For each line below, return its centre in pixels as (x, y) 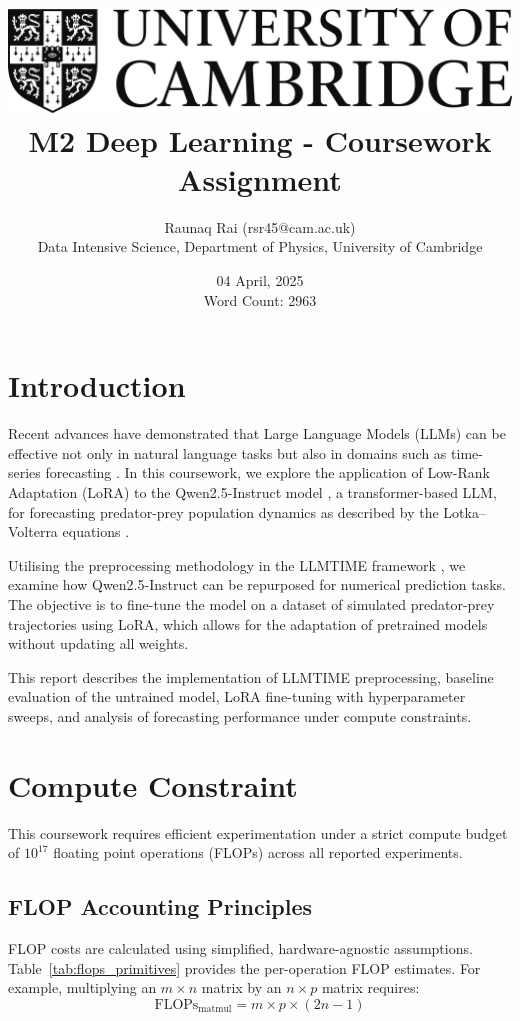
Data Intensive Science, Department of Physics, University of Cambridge (260, 246)
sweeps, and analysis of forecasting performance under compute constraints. (240, 715)
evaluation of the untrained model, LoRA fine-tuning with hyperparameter (237, 696)
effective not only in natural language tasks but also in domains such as (227, 452)
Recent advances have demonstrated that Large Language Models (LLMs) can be (257, 433)
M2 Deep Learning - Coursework (260, 139)
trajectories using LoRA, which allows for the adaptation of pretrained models (248, 623)
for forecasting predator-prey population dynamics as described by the (223, 511)
